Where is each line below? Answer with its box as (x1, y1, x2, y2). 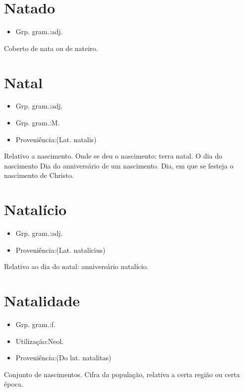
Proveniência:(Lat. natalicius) (15, 244, 106, 255)
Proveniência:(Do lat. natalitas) (15, 352, 112, 363)
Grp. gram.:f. (15, 319, 56, 330)
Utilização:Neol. (15, 336, 64, 346)
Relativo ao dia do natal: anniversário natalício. (4, 261, 149, 272)
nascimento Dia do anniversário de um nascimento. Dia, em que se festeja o (4, 160, 234, 170)
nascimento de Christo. (4, 170, 74, 180)
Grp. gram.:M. (15, 117, 60, 128)
